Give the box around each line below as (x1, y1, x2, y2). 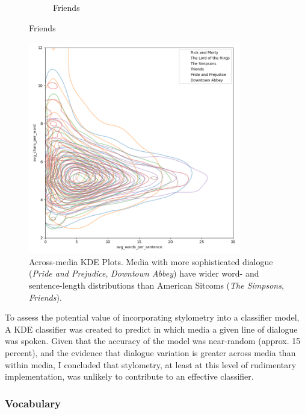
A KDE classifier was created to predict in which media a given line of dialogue (5, 322, 298, 335)
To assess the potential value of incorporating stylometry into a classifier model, (5, 311, 300, 324)
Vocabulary (5, 395, 61, 410)
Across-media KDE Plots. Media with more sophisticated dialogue (29, 255, 273, 268)
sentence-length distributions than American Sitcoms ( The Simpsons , (29, 278, 284, 291)
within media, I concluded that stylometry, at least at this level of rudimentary (5, 358, 297, 371)
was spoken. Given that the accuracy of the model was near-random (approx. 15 (5, 334, 301, 347)
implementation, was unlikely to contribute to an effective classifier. (5, 370, 254, 383)
